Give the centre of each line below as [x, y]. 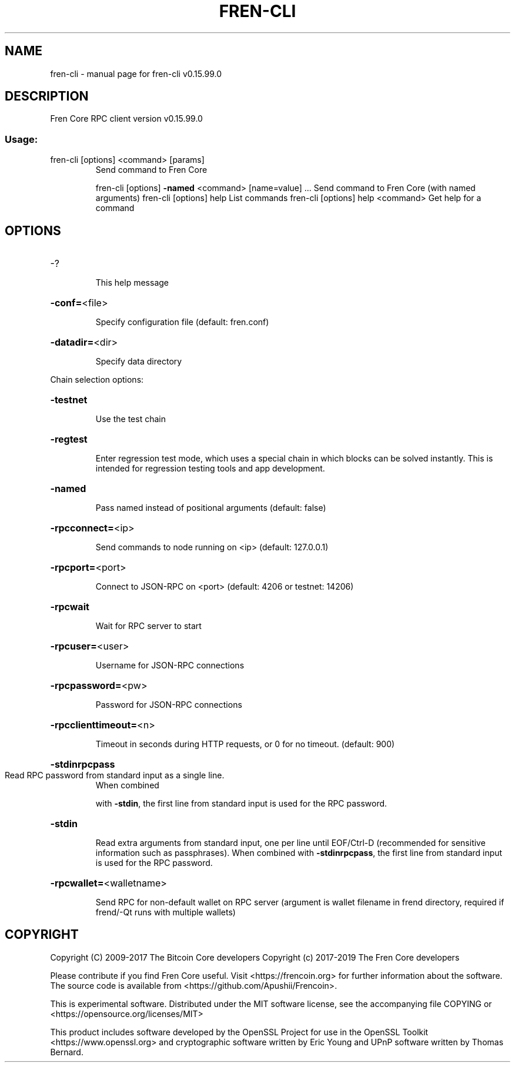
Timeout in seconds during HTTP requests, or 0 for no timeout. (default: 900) [245, 744]
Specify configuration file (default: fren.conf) [182, 322]
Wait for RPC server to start [148, 626]
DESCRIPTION [47, 96]
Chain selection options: [97, 380]
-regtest [69, 439]
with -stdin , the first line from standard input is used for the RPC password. [241, 804]
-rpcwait [70, 607]
